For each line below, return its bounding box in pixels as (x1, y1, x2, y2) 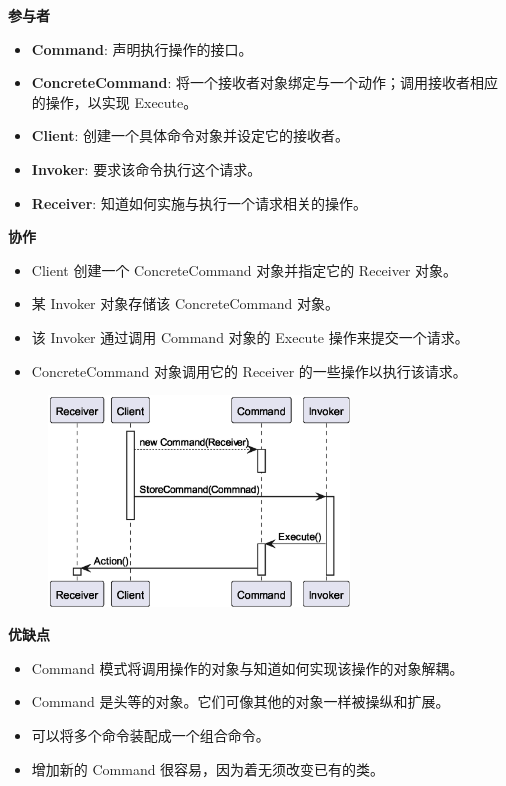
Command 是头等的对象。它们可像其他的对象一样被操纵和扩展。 (31, 691, 450, 712)
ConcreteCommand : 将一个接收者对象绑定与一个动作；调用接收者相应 (31, 72, 499, 93)
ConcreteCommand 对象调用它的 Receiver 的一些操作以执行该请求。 (31, 360, 467, 381)
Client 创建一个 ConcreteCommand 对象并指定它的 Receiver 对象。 (31, 259, 458, 280)
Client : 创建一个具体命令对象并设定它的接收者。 (31, 125, 350, 146)
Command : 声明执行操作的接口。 (31, 38, 253, 59)
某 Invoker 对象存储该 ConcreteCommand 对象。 (31, 293, 340, 314)
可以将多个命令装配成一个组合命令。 (31, 724, 270, 745)
